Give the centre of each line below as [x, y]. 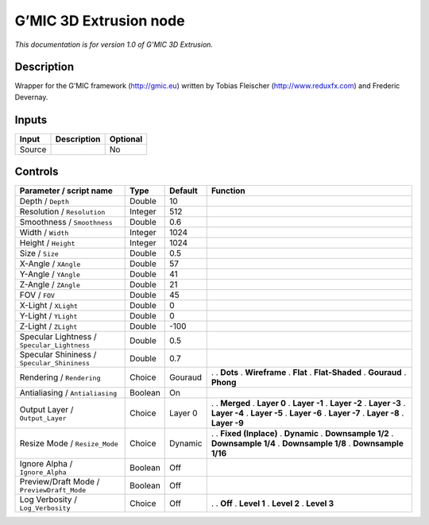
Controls [37, 172]
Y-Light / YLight [48, 316]
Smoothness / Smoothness [66, 222]
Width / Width [44, 233]
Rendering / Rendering [60, 377]
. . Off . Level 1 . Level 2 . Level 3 [272, 503]
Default [184, 191]
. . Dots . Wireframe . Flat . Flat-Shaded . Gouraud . [309, 373]
